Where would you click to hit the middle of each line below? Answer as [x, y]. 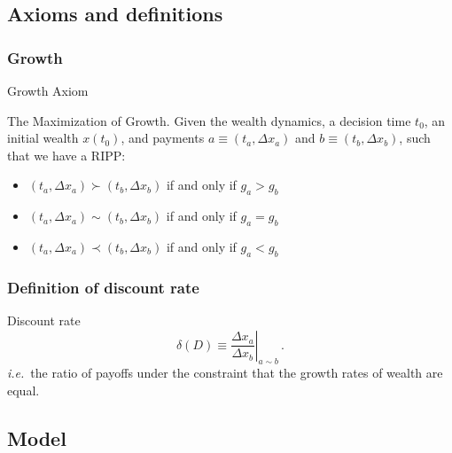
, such [415, 138]
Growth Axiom [48, 90]
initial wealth [43, 138]
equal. [23, 390]
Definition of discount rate [103, 287]
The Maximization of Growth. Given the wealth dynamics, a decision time [209, 120]
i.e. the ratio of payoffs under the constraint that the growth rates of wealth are [225, 373]
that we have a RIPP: [66, 155]
